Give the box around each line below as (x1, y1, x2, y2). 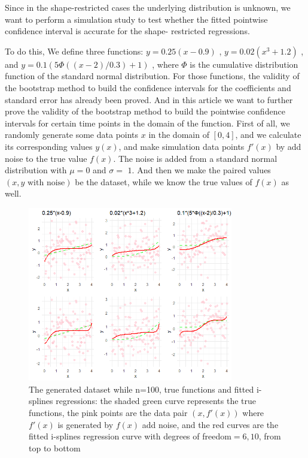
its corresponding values (5, 140, 93, 152)
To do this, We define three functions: (5, 44, 144, 57)
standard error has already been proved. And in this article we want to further (5, 93, 293, 106)
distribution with (5, 164, 67, 176)
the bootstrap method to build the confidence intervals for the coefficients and (5, 81, 291, 94)
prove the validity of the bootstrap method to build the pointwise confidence (5, 105, 285, 117)
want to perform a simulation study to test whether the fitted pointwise (5, 13, 268, 25)
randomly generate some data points (5, 128, 139, 141)
